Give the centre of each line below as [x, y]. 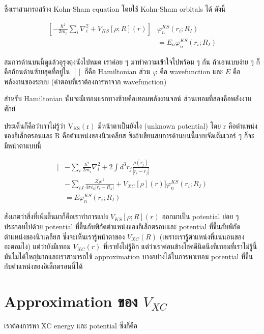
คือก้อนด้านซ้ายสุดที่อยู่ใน [37, 71]
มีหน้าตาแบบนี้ [23, 145]
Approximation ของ [71, 301]
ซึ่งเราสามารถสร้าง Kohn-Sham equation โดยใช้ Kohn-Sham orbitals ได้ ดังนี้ [115, 9]
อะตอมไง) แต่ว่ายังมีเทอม [37, 246]
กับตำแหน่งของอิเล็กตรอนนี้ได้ [43, 266]
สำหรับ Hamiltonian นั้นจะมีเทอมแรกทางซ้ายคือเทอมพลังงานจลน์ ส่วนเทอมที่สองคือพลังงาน [128, 98]
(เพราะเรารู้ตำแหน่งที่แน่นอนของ [202, 236]
